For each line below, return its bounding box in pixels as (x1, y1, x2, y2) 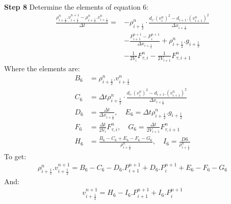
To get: (4, 151, 27, 161)
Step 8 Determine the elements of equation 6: (4, 2, 149, 12)
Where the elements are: (4, 63, 80, 74)
